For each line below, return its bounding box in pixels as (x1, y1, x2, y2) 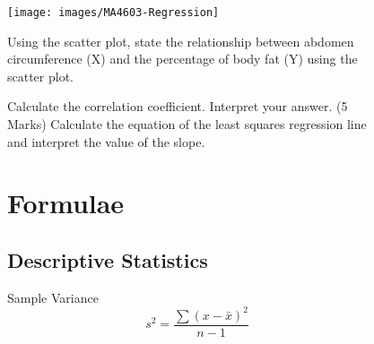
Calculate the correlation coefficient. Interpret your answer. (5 (7, 97, 348, 116)
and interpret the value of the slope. (7, 132, 205, 150)
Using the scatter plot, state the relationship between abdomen (7, 31, 354, 50)
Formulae (7, 185, 125, 221)
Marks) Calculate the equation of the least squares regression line (7, 115, 367, 133)
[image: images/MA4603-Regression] (7, 6, 220, 19)
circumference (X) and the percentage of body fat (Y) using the (7, 49, 358, 68)
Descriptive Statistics (7, 245, 208, 273)
